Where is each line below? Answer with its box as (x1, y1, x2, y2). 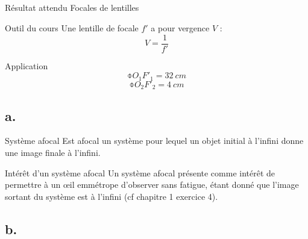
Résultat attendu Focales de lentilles (5, 1, 139, 14)
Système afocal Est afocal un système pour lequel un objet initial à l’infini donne (5, 134, 304, 147)
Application (5, 59, 48, 72)
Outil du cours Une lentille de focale (5, 21, 139, 34)
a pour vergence (151, 21, 210, 34)
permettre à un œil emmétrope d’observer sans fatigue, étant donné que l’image (5, 178, 299, 191)
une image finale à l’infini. (5, 146, 101, 158)
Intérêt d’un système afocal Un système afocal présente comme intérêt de (5, 166, 275, 179)
